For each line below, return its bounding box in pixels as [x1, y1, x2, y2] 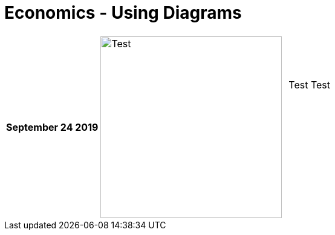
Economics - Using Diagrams [4, 2, 242, 23]
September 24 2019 [6, 121, 99, 133]
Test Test [288, 78, 331, 91]
